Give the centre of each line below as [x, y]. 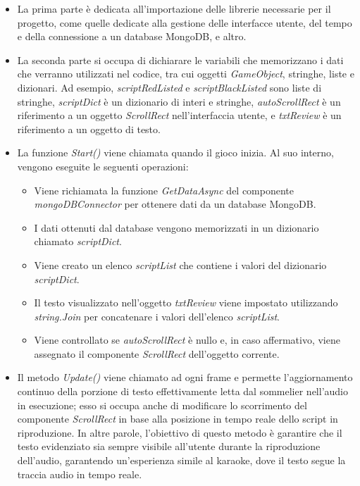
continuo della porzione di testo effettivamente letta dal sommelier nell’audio [183, 391]
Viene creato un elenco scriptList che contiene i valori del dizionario [180, 264]
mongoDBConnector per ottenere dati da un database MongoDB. [175, 204]
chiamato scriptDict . [78, 241]
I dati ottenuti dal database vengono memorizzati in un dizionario [176, 227]
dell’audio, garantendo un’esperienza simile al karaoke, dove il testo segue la [181, 460]
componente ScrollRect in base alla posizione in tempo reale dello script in [178, 419]
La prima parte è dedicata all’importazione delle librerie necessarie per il [174, 8]
